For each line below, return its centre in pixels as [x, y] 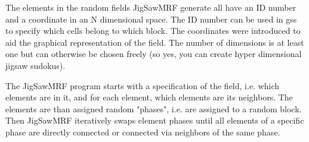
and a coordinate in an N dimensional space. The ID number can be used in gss [151, 19]
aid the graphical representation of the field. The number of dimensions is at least [155, 42]
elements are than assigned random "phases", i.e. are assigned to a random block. [154, 108]
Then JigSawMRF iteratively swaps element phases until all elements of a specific [155, 120]
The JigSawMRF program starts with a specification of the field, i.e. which [143, 85]
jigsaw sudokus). [35, 65]
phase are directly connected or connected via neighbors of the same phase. [143, 132]
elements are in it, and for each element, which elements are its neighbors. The [149, 97]
